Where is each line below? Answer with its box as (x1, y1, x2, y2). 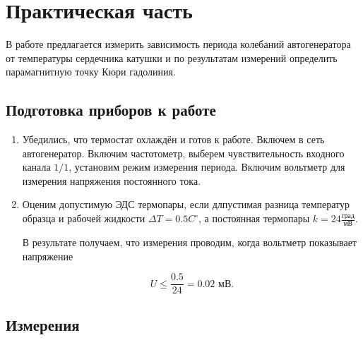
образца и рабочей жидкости (22, 211, 145, 226)
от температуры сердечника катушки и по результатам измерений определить (6, 50, 338, 65)
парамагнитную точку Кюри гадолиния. (6, 64, 176, 79)
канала (22, 159, 51, 174)
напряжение (22, 248, 73, 263)
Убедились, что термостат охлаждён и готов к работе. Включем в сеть (22, 132, 325, 147)
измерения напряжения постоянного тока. (22, 173, 201, 188)
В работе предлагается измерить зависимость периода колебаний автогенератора (6, 37, 351, 51)
